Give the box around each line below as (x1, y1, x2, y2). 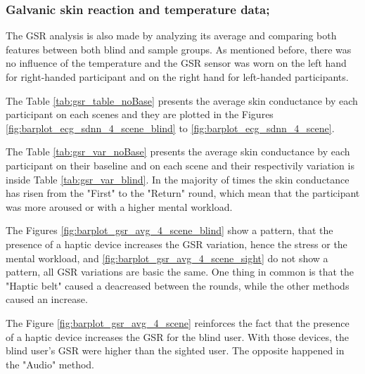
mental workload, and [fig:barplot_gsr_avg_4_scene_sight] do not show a (6, 250, 328, 265)
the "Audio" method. (6, 356, 94, 371)
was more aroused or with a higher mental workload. (6, 199, 233, 214)
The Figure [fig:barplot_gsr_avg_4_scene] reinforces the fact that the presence (6, 315, 350, 330)
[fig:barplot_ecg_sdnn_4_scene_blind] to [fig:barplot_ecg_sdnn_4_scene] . (6, 120, 335, 135)
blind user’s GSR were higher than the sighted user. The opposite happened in (6, 343, 345, 358)
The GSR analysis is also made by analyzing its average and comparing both (6, 28, 337, 43)
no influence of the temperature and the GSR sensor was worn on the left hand (6, 56, 347, 70)
